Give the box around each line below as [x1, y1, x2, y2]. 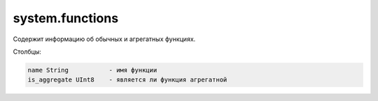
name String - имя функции [27, 66, 157, 74]
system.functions [13, 10, 119, 26]
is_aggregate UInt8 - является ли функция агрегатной [27, 76, 227, 84]
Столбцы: [13, 47, 41, 56]
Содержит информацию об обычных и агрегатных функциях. [13, 35, 196, 43]
